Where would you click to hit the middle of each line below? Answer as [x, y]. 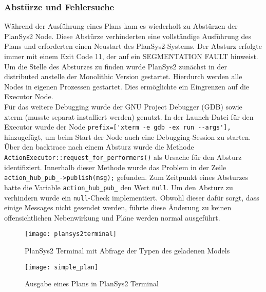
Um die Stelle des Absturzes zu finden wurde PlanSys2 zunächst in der [116, 66]
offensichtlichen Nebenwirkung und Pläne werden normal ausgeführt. [112, 217]
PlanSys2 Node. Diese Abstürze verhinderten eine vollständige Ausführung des [128, 36]
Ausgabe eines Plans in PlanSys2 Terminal [92, 284]
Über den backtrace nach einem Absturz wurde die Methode [99, 147]
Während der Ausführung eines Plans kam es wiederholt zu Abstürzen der [121, 26]
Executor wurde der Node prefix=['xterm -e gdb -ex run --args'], [118, 127]
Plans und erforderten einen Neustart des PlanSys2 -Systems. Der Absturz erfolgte [133, 46]
